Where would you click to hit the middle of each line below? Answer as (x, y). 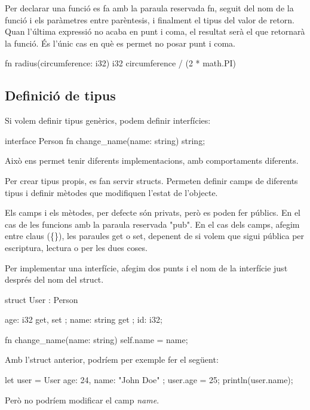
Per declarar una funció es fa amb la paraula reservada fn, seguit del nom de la (149, 8)
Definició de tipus (60, 95)
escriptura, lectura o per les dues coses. (76, 247)
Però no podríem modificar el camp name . (82, 400)
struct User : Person (42, 299)
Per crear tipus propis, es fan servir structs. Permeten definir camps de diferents (151, 180)
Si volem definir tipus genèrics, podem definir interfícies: (108, 120)
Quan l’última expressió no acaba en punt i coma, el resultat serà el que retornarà (155, 31)
